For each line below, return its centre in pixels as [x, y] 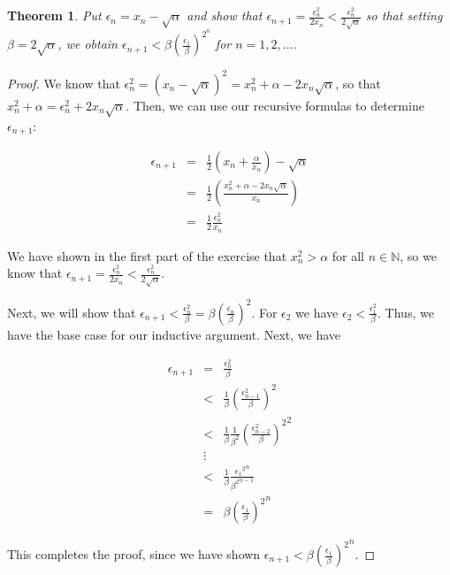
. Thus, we [406, 312]
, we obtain [88, 44]
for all [348, 255]
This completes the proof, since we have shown [134, 554]
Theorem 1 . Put [54, 15]
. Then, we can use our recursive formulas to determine [275, 105]
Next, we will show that [72, 312]
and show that [225, 15]
